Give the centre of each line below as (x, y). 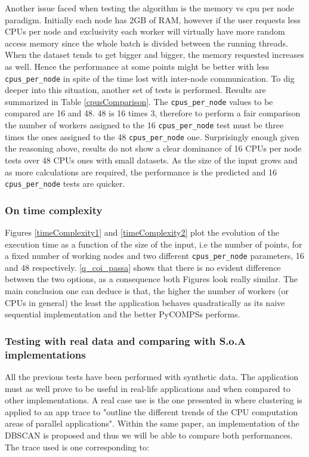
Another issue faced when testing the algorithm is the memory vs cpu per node (150, 8)
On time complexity (54, 210)
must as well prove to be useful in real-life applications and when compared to (148, 388)
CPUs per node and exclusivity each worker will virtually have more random (145, 31)
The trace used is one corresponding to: (77, 447)
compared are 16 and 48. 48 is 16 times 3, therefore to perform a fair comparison (153, 113)
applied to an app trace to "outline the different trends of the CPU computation (151, 411)
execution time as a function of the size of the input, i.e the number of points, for (154, 244)
